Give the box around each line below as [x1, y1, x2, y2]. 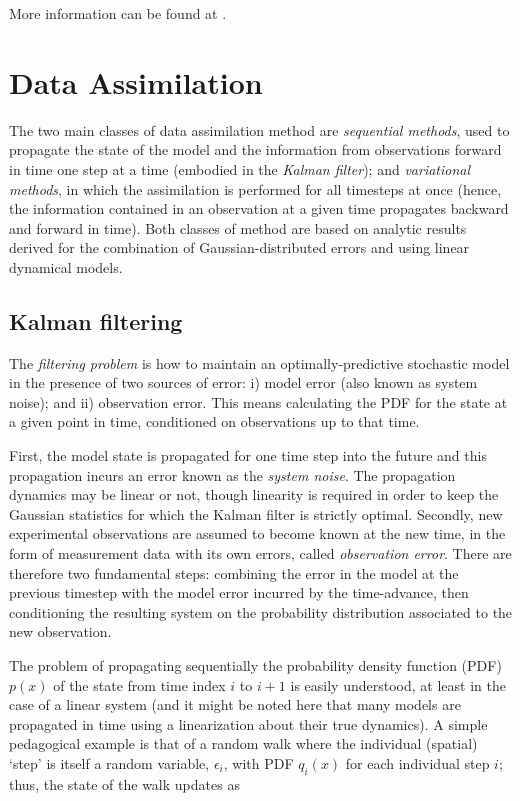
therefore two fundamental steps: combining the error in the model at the [9, 562, 459, 583]
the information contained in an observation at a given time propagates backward [9, 198, 509, 219]
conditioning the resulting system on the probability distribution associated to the [9, 601, 513, 622]
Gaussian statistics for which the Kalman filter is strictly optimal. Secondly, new [9, 503, 503, 524]
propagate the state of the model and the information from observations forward [9, 139, 502, 160]
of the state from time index [53, 674, 226, 695]
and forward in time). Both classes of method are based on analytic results [9, 217, 467, 238]
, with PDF [223, 752, 294, 773]
